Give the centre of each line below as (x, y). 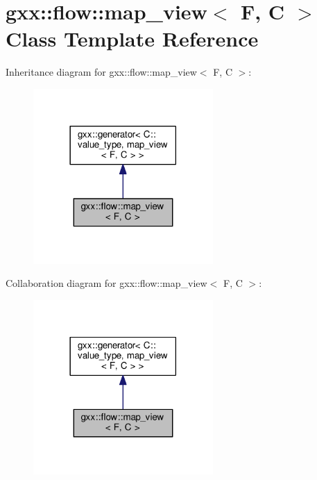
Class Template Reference (132, 39)
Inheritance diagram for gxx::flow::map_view (101, 72)
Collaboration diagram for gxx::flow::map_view (106, 283)
